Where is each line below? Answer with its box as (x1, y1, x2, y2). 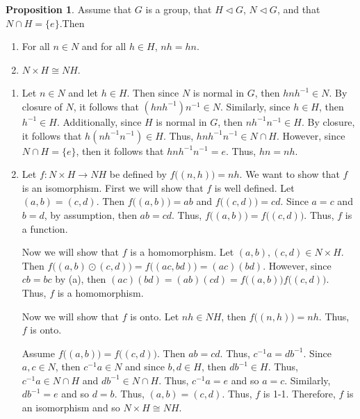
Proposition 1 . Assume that (6, 2, 132, 16)
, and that (277, 2, 320, 16)
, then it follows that (76, 143, 164, 158)
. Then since (126, 85, 179, 100)
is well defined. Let (214, 180, 295, 195)
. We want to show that (239, 167, 340, 181)
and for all (81, 39, 126, 54)
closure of (22, 99, 63, 113)
